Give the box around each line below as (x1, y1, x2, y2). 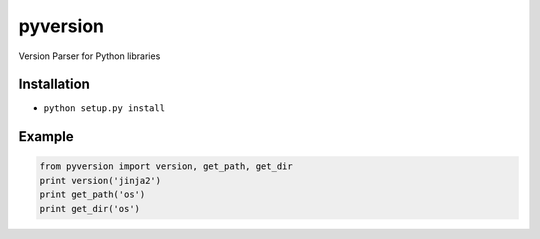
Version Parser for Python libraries (18, 50, 161, 62)
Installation (18, 76, 90, 93)
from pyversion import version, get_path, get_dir (39, 161, 294, 172)
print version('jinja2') (39, 175, 162, 186)
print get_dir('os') (39, 203, 140, 214)
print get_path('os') (39, 189, 146, 200)
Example (18, 128, 74, 145)
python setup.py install (43, 103, 165, 114)
